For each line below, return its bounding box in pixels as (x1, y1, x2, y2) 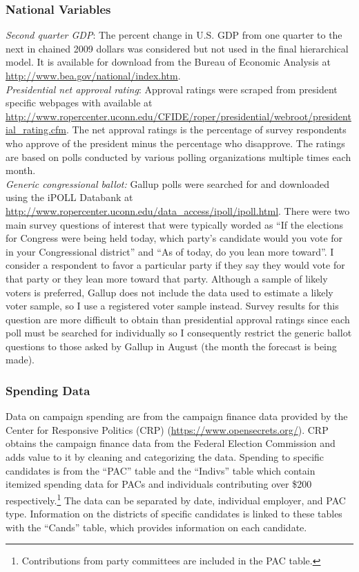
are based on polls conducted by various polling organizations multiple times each (6, 149, 351, 164)
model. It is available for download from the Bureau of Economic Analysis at (6, 55, 331, 69)
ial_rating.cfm (6, 122, 66, 137)
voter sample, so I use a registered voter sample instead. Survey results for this (6, 298, 339, 313)
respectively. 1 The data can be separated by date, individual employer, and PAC (6, 490, 346, 507)
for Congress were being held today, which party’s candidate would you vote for (6, 231, 343, 245)
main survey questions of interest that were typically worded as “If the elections (6, 217, 344, 231)
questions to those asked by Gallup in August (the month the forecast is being (6, 339, 337, 353)
